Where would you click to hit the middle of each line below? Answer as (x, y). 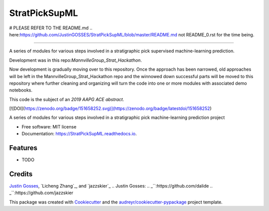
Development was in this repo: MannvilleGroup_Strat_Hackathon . (75, 60)
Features (23, 148)
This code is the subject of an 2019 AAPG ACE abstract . (67, 99)
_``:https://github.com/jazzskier (41, 193)
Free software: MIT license (49, 126)
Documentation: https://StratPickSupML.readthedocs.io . (79, 134)
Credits (21, 174)
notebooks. (21, 90)
